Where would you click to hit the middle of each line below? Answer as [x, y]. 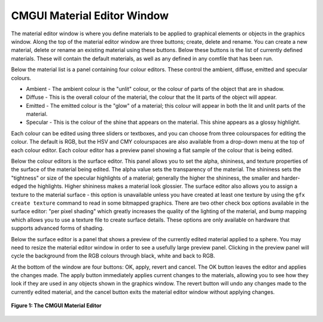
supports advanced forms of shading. [57, 228]
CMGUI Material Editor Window [90, 16]
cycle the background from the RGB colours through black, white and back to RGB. [113, 256]
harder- [291, 178]
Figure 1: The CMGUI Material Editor [56, 306]
